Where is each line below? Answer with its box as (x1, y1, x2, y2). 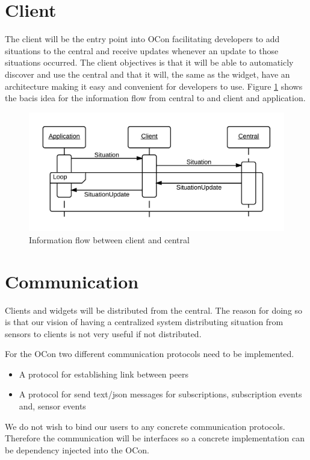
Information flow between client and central (29, 233, 190, 246)
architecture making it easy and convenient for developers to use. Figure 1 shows (5, 79, 303, 92)
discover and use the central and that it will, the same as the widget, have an (5, 67, 290, 80)
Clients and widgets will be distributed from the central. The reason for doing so (5, 303, 303, 316)
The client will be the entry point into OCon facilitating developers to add (5, 33, 280, 45)
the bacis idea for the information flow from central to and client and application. (5, 92, 306, 104)
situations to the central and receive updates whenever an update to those (5, 44, 279, 57)
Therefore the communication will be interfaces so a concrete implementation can (5, 432, 305, 444)
